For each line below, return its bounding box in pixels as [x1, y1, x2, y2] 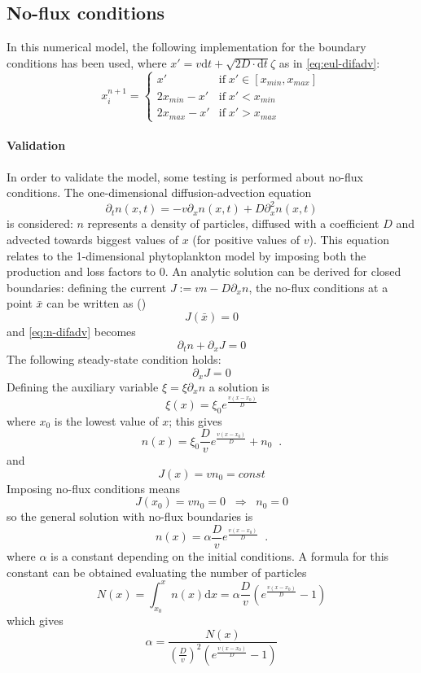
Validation [7, 137, 66, 154]
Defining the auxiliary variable [7, 378, 159, 395]
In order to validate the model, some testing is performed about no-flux [7, 168, 363, 185]
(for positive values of [192, 230, 300, 247]
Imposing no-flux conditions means [7, 479, 180, 496]
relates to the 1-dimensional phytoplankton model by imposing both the [7, 247, 366, 264]
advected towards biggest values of [7, 230, 179, 247]
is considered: [7, 215, 73, 232]
